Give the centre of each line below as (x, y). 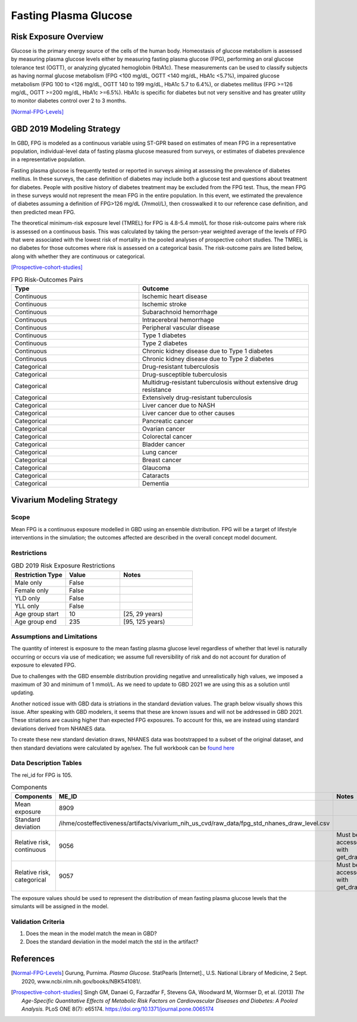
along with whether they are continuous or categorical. (78, 256)
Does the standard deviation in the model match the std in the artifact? (112, 942)
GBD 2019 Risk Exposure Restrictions (63, 566)
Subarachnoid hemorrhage (180, 312)
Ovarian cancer (164, 428)
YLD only (27, 598)
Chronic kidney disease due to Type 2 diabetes (208, 359)
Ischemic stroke (164, 304)
